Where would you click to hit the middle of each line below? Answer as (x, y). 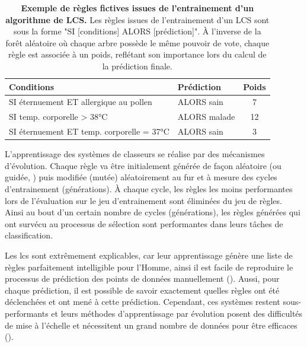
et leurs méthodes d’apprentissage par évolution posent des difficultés (177, 313)
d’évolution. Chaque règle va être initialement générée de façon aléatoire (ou (143, 165)
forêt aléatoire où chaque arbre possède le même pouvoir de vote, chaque (137, 42)
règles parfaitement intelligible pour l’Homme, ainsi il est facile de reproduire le (149, 267)
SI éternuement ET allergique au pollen (81, 102)
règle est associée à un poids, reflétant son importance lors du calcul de (137, 54)
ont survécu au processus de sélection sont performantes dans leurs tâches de (144, 223)
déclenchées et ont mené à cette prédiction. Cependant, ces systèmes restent (143, 302)
